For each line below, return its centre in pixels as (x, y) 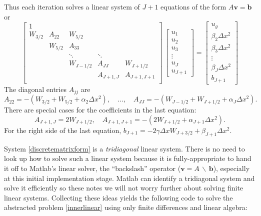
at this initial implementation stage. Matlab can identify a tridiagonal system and (129, 178)
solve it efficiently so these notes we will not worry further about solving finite (124, 188)
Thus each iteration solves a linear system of (72, 6)
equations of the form (193, 6)
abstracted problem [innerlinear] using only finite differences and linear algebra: (126, 207)
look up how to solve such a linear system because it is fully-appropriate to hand (128, 158)
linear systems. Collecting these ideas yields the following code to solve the (118, 197)
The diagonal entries (35, 89)
